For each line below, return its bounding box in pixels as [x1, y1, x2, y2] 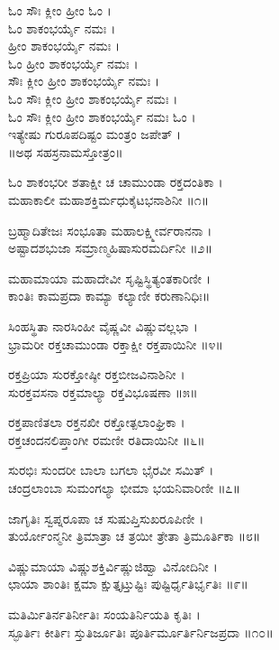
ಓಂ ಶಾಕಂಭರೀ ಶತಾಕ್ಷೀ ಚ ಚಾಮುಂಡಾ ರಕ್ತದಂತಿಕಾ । [8, 172, 223, 191]
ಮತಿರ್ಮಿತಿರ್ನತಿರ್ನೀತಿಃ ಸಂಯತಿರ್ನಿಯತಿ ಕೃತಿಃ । [8, 605, 201, 624]
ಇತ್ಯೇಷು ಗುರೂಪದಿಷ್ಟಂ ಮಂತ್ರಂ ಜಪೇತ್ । [8, 125, 182, 144]
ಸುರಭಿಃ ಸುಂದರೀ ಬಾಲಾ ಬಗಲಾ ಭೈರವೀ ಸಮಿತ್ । [8, 460, 214, 479]
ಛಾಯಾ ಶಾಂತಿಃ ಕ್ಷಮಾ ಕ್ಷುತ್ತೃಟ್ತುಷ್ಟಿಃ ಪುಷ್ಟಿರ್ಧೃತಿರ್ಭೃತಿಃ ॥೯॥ [8, 574, 248, 593]
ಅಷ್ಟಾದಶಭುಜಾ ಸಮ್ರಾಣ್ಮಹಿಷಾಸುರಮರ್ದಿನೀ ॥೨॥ [8, 238, 212, 257]
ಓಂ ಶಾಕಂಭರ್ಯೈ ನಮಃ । [8, 18, 116, 37]
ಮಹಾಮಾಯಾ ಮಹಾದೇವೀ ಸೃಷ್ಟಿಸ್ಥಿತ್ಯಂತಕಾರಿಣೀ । [8, 268, 211, 287]
